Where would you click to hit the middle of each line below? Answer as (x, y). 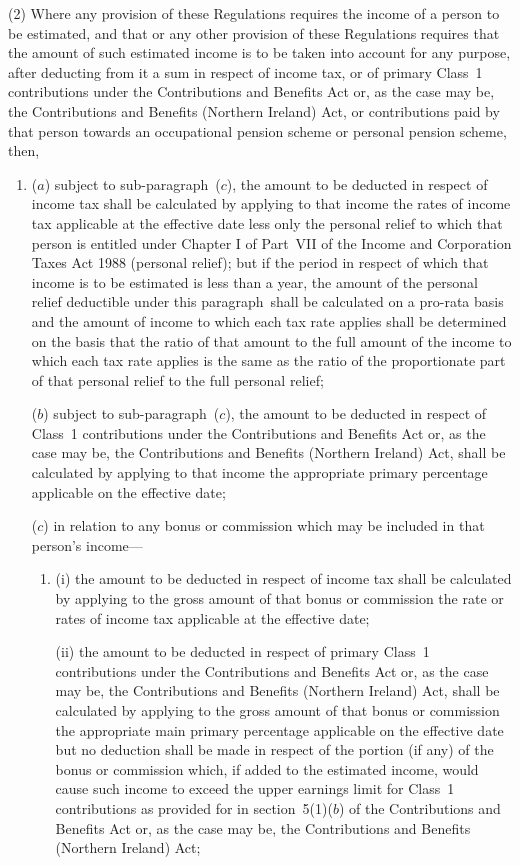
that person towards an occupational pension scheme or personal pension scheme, (257, 130)
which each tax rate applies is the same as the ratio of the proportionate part (268, 360)
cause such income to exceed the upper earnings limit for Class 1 (255, 788)
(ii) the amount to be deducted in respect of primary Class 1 (242, 651)
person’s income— (87, 544)
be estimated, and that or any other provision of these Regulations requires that (254, 32)
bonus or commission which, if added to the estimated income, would (267, 768)
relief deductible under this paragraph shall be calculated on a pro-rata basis (267, 301)
